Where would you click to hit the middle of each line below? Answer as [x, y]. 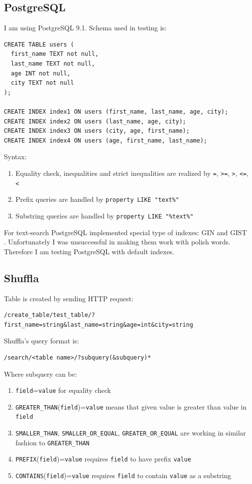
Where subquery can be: [41, 374]
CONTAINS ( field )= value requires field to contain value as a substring [123, 475]
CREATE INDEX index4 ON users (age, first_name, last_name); [106, 140]
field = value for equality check [63, 390]
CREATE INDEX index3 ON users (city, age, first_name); [97, 131]
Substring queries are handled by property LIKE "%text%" [104, 215]
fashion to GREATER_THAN [52, 442]
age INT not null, [41, 73]
